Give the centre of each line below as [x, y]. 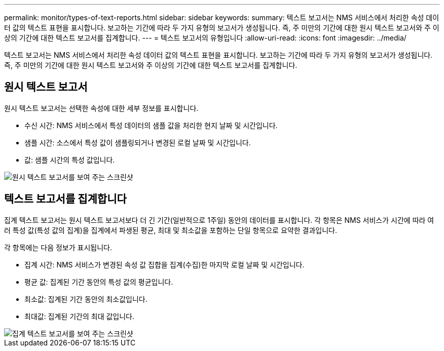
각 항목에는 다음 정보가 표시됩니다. [58, 247]
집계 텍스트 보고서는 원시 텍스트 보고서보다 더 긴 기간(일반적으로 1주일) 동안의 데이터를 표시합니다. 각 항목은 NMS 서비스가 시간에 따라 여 [219, 220]
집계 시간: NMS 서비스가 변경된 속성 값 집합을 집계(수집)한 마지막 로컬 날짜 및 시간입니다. [164, 264]
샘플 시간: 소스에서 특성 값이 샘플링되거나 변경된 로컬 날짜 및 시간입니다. [138, 142]
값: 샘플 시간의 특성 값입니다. [70, 160]
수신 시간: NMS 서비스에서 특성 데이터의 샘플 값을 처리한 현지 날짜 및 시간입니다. [151, 125]
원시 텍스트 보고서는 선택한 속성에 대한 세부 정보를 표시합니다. [101, 108]
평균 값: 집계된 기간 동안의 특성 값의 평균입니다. [99, 282]
